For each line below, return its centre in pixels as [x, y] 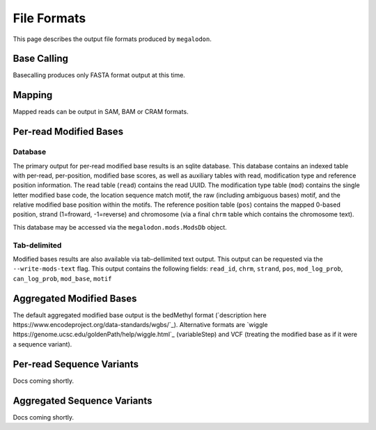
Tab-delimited [37, 245]
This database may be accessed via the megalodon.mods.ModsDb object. [120, 227]
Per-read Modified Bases [68, 132]
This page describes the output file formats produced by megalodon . [112, 39]
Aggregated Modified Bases [75, 298]
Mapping [33, 95]
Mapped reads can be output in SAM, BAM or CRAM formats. [101, 112]
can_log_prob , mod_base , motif [62, 278]
